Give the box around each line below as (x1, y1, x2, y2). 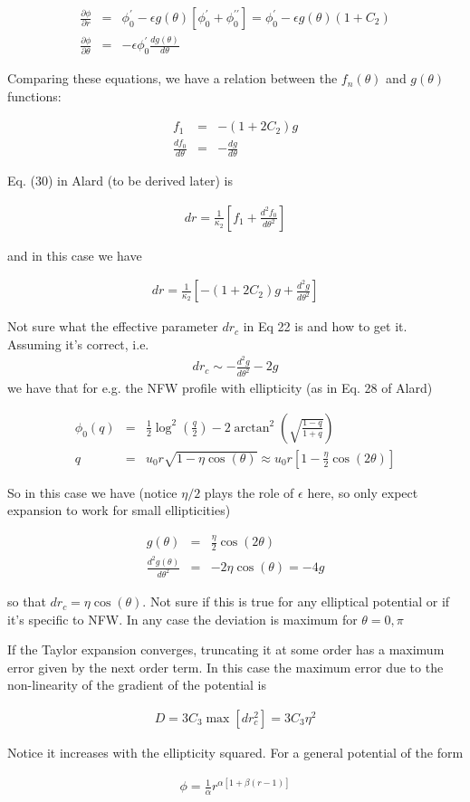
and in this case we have (7, 245, 142, 264)
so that (7, 592, 46, 611)
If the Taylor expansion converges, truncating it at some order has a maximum (7, 640, 445, 659)
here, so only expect (307, 482, 418, 501)
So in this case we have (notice (7, 482, 177, 501)
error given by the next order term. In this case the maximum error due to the (7, 657, 444, 676)
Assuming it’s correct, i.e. (7, 334, 149, 353)
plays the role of (204, 482, 294, 501)
